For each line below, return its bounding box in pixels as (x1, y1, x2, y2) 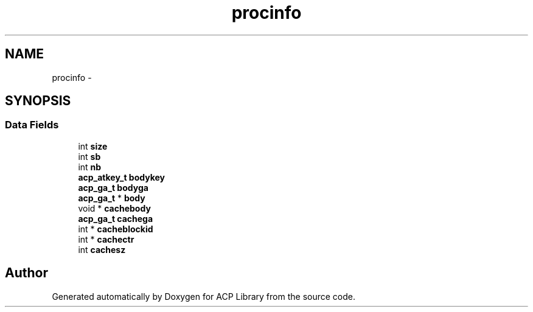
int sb (78, 151, 101, 162)
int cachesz (78, 244, 126, 255)
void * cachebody (78, 203, 151, 213)
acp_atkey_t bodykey (78, 172, 165, 182)
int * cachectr (78, 234, 134, 244)
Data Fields (5, 119, 59, 131)
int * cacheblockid (78, 223, 153, 234)
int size (78, 140, 108, 151)
